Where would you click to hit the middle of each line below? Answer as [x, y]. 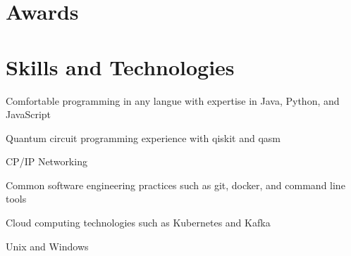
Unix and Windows [47, 246]
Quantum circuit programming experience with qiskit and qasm [143, 137]
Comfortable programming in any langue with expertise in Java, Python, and [173, 100]
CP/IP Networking [47, 161]
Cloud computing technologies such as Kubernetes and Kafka [138, 223]
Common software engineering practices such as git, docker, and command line [175, 185]
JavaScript [29, 114]
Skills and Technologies [120, 66]
